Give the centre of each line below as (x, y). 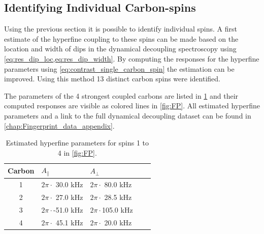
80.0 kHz (118, 184)
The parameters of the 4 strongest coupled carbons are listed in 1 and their (121, 95)
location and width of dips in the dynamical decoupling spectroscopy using (120, 49)
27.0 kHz (69, 197)
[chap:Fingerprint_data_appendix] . (59, 125)
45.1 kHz (69, 222)
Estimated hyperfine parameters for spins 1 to (77, 143)
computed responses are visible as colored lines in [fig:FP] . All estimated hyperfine (132, 106)
